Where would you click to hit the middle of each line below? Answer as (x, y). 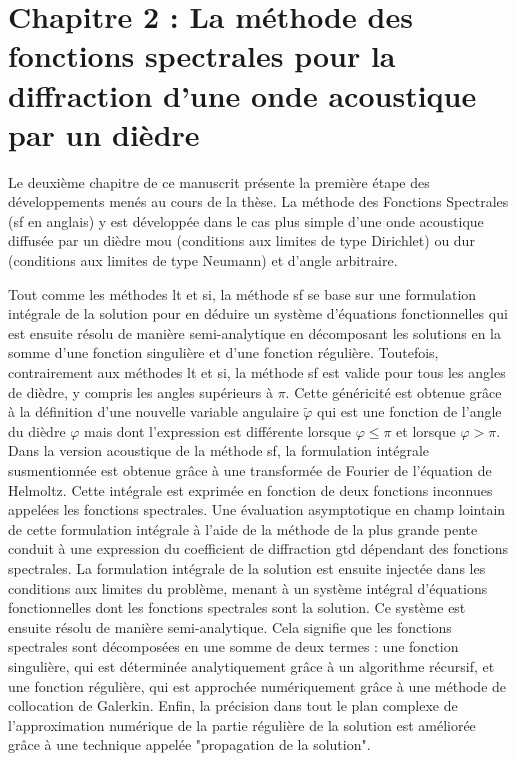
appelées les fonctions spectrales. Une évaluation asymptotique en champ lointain (257, 509)
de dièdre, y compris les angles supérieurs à (140, 391)
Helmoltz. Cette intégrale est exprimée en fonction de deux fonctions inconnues (250, 489)
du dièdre (37, 430)
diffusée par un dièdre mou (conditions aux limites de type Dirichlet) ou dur (241, 240)
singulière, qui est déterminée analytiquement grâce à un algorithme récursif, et (251, 665)
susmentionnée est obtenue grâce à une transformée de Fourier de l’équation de (250, 470)
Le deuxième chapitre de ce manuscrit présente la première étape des (219, 181)
